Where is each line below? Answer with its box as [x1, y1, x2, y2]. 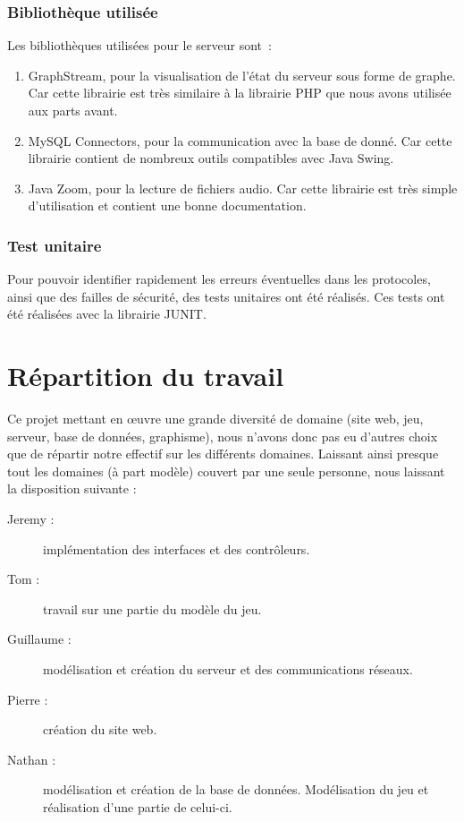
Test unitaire [7, 234, 102, 256]
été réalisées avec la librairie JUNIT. [7, 304, 207, 323]
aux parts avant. [28, 101, 118, 119]
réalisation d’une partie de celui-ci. [43, 798, 232, 816]
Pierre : [7, 689, 48, 708]
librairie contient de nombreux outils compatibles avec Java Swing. [28, 149, 394, 167]
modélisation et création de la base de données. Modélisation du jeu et [43, 780, 429, 799]
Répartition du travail [7, 357, 284, 394]
